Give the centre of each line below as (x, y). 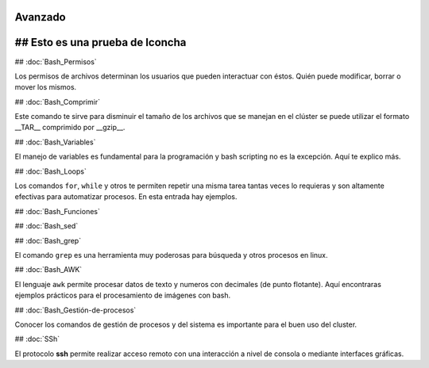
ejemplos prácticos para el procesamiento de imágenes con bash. (123, 295)
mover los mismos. (46, 87)
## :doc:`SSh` (37, 339)
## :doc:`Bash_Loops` (50, 171)
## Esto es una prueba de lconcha (100, 42)
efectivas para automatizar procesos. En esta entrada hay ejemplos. (126, 197)
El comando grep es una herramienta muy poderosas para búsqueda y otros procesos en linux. (172, 255)
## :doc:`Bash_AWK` (48, 270)
